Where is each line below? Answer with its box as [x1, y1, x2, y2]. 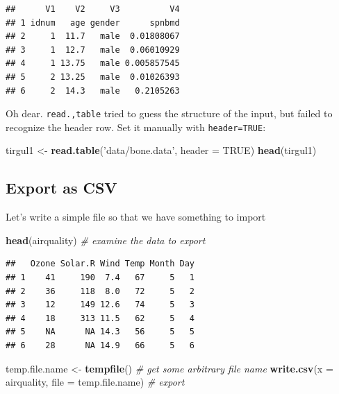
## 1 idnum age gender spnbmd [6, 17, 180, 28]
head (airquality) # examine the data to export [6, 232, 206, 247]
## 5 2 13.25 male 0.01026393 [6, 71, 180, 82]
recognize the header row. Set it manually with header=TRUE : [6, 119, 266, 134]
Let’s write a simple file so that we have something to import [6, 209, 266, 224]
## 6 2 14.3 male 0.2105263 [6, 85, 180, 96]
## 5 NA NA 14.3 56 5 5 [6, 327, 195, 337]
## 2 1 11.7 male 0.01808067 [6, 31, 180, 42]
